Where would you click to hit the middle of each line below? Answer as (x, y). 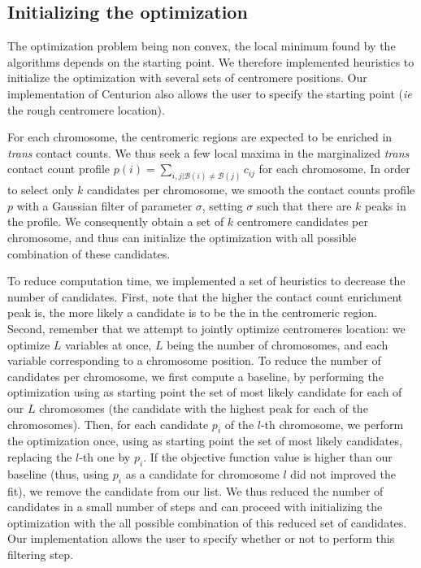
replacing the (40, 456)
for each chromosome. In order (334, 169)
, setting (222, 205)
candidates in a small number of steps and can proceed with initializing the (195, 507)
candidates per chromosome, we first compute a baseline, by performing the (195, 376)
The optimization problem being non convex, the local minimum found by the (202, 46)
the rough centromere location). (86, 109)
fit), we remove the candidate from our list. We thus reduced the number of (195, 490)
